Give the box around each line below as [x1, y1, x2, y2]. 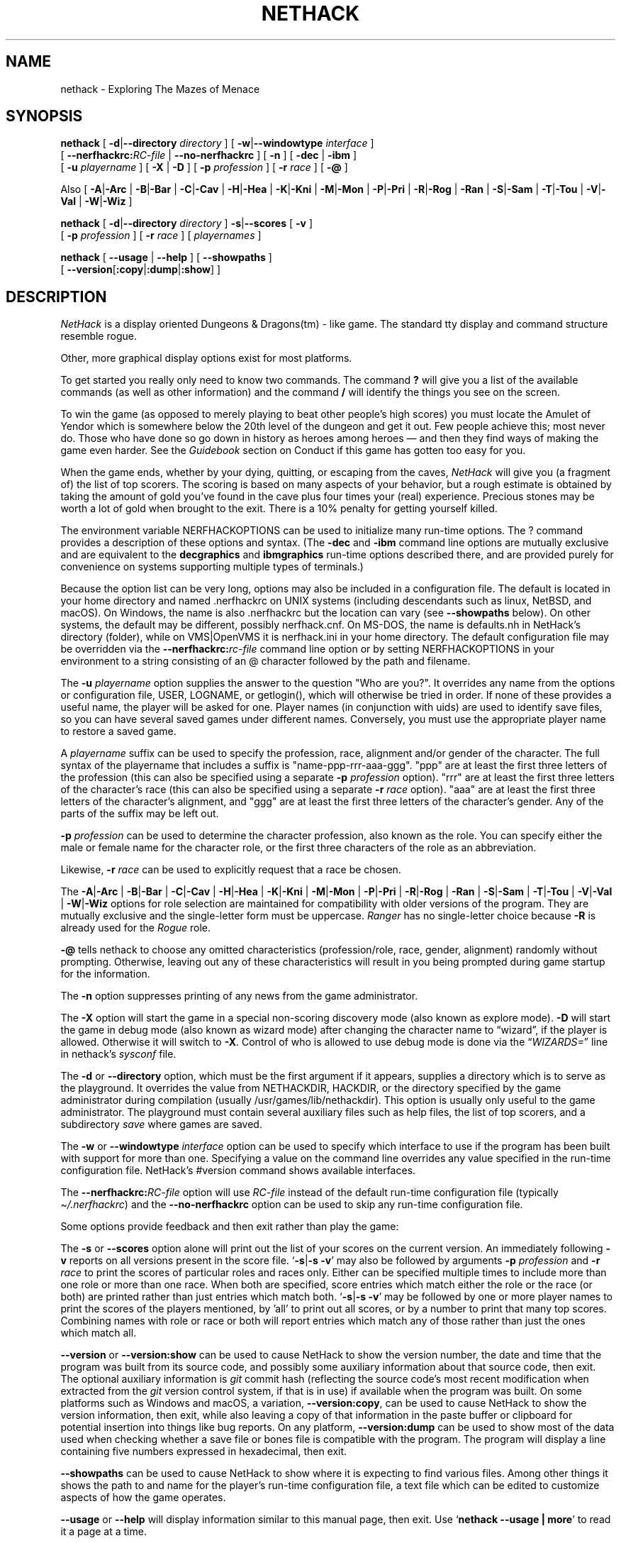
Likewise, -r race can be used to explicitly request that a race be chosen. [60, 863, 401, 876]
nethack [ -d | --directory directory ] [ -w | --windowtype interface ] [60, 137, 374, 150]
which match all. [60, 1327, 137, 1339]
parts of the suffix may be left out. [60, 807, 219, 820]
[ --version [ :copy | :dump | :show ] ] [60, 263, 221, 276]
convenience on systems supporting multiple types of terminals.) [60, 560, 364, 573]
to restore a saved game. [60, 725, 177, 738]
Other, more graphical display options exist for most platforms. [60, 352, 352, 365]
